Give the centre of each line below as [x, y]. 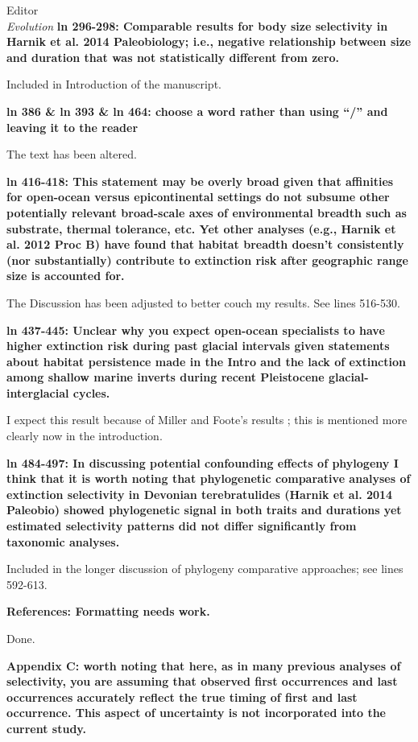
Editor [23, 10]
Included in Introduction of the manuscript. [114, 84]
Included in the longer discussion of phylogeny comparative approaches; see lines [205, 569]
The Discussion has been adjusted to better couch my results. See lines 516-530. [203, 302]
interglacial [38, 392]
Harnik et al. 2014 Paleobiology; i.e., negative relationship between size [209, 41]
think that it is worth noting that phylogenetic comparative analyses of [209, 478]
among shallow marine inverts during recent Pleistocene [166, 377]
